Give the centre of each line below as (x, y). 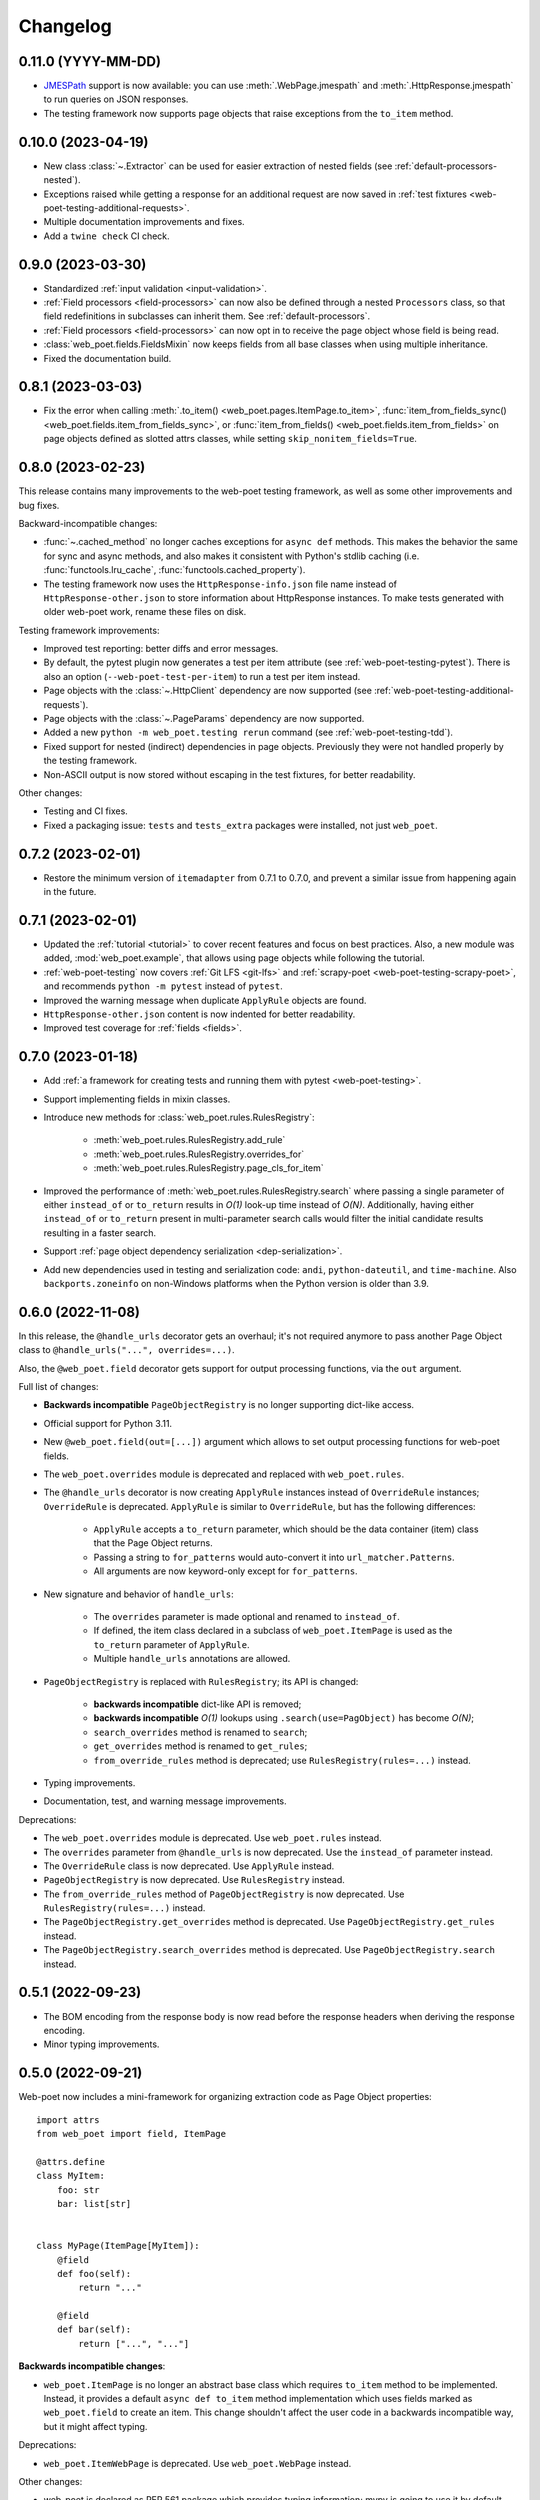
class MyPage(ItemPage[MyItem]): (118, 2246)
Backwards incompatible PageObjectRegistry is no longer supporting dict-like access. (229, 1405)
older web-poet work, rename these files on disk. (145, 612)
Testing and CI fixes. (86, 811)
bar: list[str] (94, 2203)
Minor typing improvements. (101, 2044)
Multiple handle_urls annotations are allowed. (192, 1659)
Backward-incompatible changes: (88, 523)
